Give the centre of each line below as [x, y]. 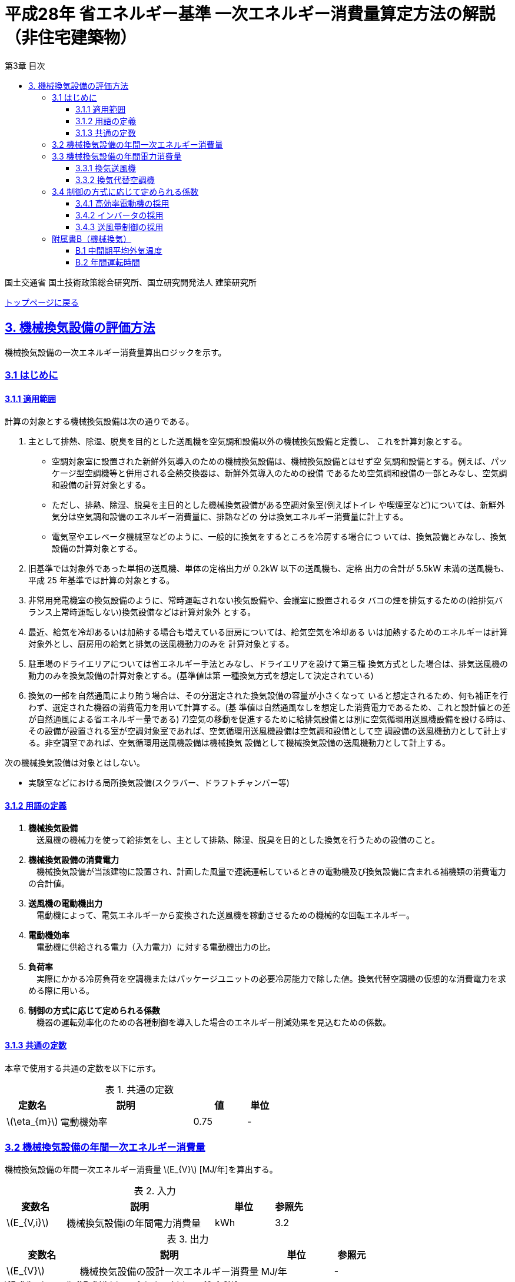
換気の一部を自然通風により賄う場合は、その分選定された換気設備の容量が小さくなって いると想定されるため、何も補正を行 [268, 696]
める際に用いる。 [61, 991]
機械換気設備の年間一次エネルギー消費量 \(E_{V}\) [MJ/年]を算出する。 [141, 1170]
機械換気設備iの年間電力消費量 [134, 1223]
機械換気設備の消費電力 [74, 860]
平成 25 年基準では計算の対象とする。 [102, 580]
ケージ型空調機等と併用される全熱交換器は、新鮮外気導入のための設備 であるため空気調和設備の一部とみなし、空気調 [280, 473]
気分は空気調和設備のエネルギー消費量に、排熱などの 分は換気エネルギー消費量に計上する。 [230, 517]
